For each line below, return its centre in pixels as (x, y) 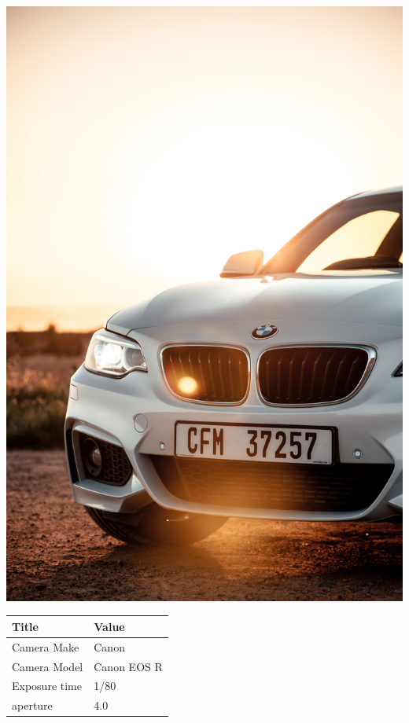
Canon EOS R (128, 666)
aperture (32, 705)
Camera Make (46, 646)
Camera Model (48, 666)
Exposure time (47, 686)
